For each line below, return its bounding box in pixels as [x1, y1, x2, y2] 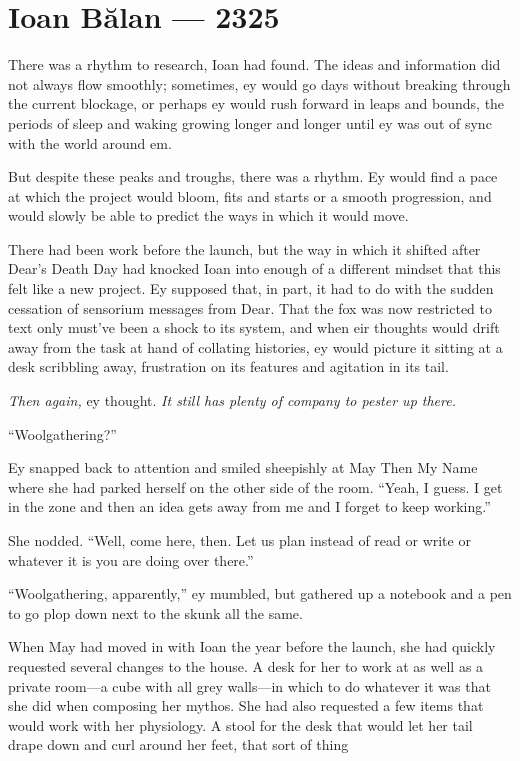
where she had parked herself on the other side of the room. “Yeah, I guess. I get [8, 476, 503, 497]
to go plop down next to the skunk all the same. [8, 602, 303, 623]
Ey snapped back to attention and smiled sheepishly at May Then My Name [8, 457, 478, 478]
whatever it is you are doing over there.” [8, 549, 254, 570]
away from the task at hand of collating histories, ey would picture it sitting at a [8, 336, 503, 357]
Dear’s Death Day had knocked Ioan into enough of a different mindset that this [8, 258, 501, 279]
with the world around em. [8, 132, 172, 153]
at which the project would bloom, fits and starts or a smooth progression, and [8, 185, 492, 206]
